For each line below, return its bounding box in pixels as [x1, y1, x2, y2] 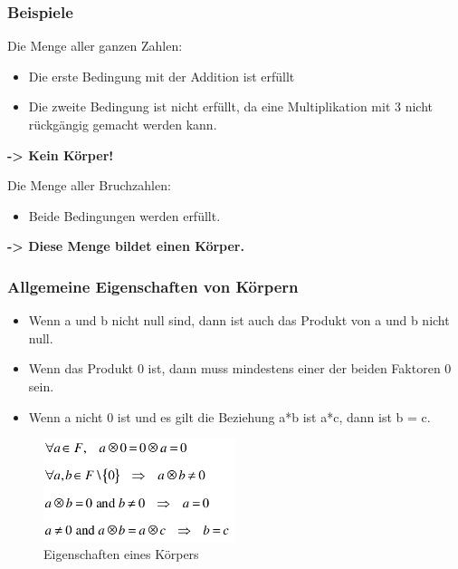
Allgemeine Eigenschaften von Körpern [7, 275, 299, 297]
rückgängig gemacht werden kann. [28, 115, 217, 133]
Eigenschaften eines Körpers [43, 545, 199, 564]
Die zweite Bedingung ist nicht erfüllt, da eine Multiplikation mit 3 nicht [28, 97, 433, 116]
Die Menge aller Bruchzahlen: [7, 176, 171, 195]
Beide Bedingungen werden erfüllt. [28, 206, 221, 225]
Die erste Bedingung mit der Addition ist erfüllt [28, 66, 295, 85]
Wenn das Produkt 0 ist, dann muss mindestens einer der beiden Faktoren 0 [28, 359, 452, 378]
